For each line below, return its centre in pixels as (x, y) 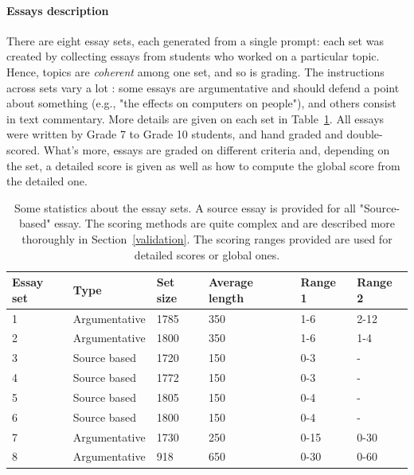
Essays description (58, 10)
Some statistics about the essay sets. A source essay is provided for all (185, 207)
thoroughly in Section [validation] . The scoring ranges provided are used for (207, 238)
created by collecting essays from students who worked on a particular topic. (193, 56)
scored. (23, 149)
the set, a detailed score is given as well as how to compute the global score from (203, 165)
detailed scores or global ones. (207, 254)
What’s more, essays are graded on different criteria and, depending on (217, 149)
